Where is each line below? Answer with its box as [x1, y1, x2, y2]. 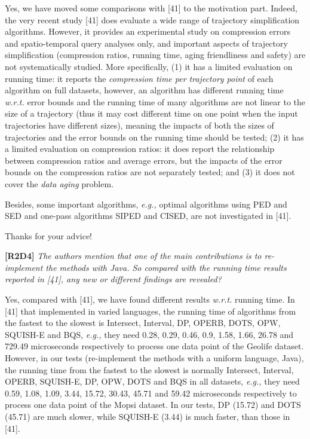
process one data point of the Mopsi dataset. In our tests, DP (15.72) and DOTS [5, 398, 301, 411]
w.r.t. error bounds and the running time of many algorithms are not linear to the [5, 95, 305, 108]
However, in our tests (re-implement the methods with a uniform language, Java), [5, 352, 304, 364]
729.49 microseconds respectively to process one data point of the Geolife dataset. [5, 340, 304, 352]
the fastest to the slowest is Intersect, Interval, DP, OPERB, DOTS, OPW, [5, 316, 281, 329]
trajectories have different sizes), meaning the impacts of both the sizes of [5, 118, 274, 131]
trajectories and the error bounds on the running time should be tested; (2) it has [5, 130, 304, 143]
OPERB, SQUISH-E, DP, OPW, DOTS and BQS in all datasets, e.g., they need [5, 375, 300, 388]
